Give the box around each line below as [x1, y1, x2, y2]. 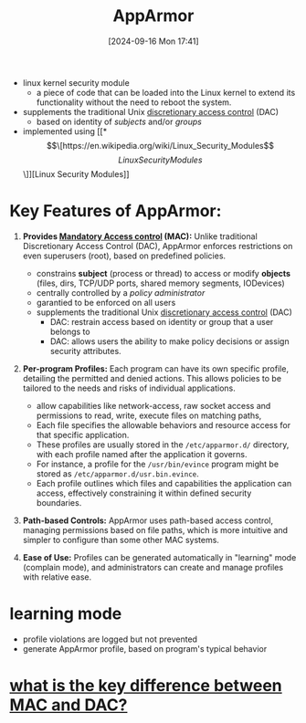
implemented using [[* [22, 125, 108, 137]
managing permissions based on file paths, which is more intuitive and [22, 524, 289, 535]
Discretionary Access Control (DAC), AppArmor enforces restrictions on [22, 240, 293, 251]
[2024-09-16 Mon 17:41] [108, 36, 199, 47]
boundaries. [36, 497, 82, 508]
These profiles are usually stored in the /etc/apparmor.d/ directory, [36, 439, 290, 450]
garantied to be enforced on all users [36, 297, 176, 308]
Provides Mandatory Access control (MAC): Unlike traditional [22, 230, 258, 242]
